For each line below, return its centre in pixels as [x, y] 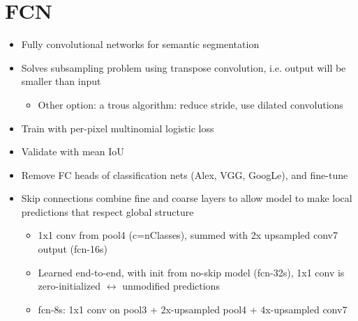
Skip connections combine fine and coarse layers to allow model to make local [187, 198]
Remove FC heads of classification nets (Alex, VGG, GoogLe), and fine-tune [185, 174]
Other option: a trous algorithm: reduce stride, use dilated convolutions [191, 104]
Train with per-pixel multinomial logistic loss [118, 128]
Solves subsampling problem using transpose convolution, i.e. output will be [184, 67]
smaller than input [61, 81]
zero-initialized [69, 286]
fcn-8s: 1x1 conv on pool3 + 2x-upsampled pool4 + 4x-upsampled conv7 [193, 309]
